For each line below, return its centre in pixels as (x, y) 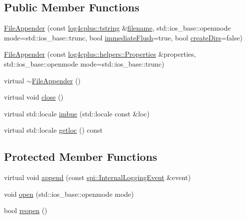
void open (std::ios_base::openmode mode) (69, 194)
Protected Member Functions (81, 157)
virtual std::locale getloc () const (53, 130)
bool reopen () (26, 210)
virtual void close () (34, 97)
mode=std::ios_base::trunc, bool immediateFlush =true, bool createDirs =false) (123, 37)
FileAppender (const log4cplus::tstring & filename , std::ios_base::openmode (117, 28)
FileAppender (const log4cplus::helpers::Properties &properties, (100, 54)
